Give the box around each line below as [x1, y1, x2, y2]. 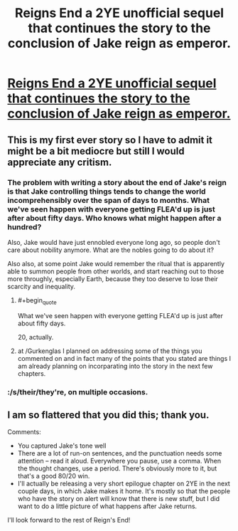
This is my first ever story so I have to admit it [7, 134, 213, 146]
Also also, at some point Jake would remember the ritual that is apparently [7, 259, 225, 268]
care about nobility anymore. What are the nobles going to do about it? [7, 246, 215, 254]
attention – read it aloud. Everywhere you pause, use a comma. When [17, 457, 222, 466]
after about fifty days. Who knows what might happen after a [7, 213, 222, 223]
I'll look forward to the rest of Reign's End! [7, 516, 131, 525]
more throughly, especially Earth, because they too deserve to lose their [7, 274, 219, 283]
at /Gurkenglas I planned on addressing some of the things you [17, 347, 202, 355]
